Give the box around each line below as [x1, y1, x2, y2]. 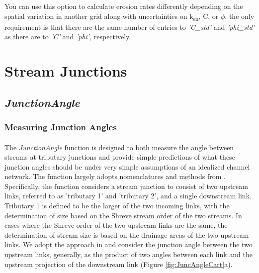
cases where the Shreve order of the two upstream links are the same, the [4, 220, 228, 230]
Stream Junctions [4, 61, 127, 81]
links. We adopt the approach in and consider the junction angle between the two [4, 239, 253, 250]
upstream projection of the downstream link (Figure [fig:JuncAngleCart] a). [4, 259, 233, 269]
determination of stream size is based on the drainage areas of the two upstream [4, 229, 249, 240]
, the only [225, 10, 255, 21]
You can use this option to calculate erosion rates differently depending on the [4, 1, 243, 11]
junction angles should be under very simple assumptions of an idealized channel [4, 161, 250, 172]
